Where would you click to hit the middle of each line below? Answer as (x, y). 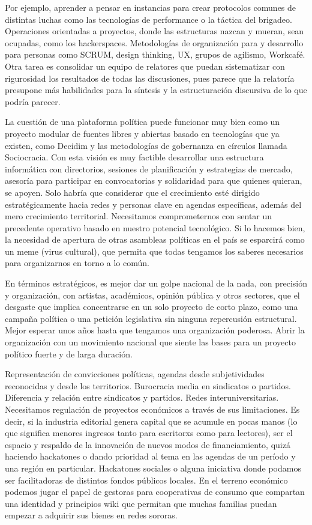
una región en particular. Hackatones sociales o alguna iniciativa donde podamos (153, 468)
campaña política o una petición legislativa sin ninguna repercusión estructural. (151, 318)
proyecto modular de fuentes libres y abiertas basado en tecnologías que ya (142, 133)
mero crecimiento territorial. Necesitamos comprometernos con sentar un (139, 216)
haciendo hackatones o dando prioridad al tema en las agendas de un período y (150, 456)
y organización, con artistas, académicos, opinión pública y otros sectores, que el (152, 295)
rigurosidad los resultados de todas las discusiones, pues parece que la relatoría (150, 78)
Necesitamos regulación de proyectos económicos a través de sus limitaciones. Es (152, 409)
